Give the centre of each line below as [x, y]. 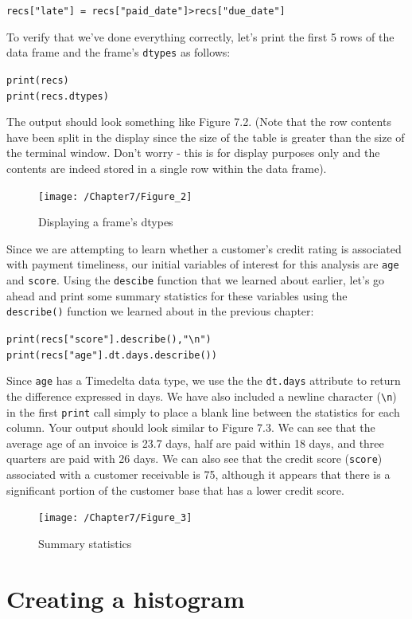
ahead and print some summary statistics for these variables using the [177, 295]
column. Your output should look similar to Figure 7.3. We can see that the [191, 427]
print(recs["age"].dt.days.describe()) [112, 355]
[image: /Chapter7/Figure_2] [115, 196]
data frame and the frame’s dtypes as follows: [119, 52]
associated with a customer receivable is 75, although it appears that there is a [198, 474]
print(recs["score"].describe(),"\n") [109, 339]
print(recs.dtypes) [58, 96]
